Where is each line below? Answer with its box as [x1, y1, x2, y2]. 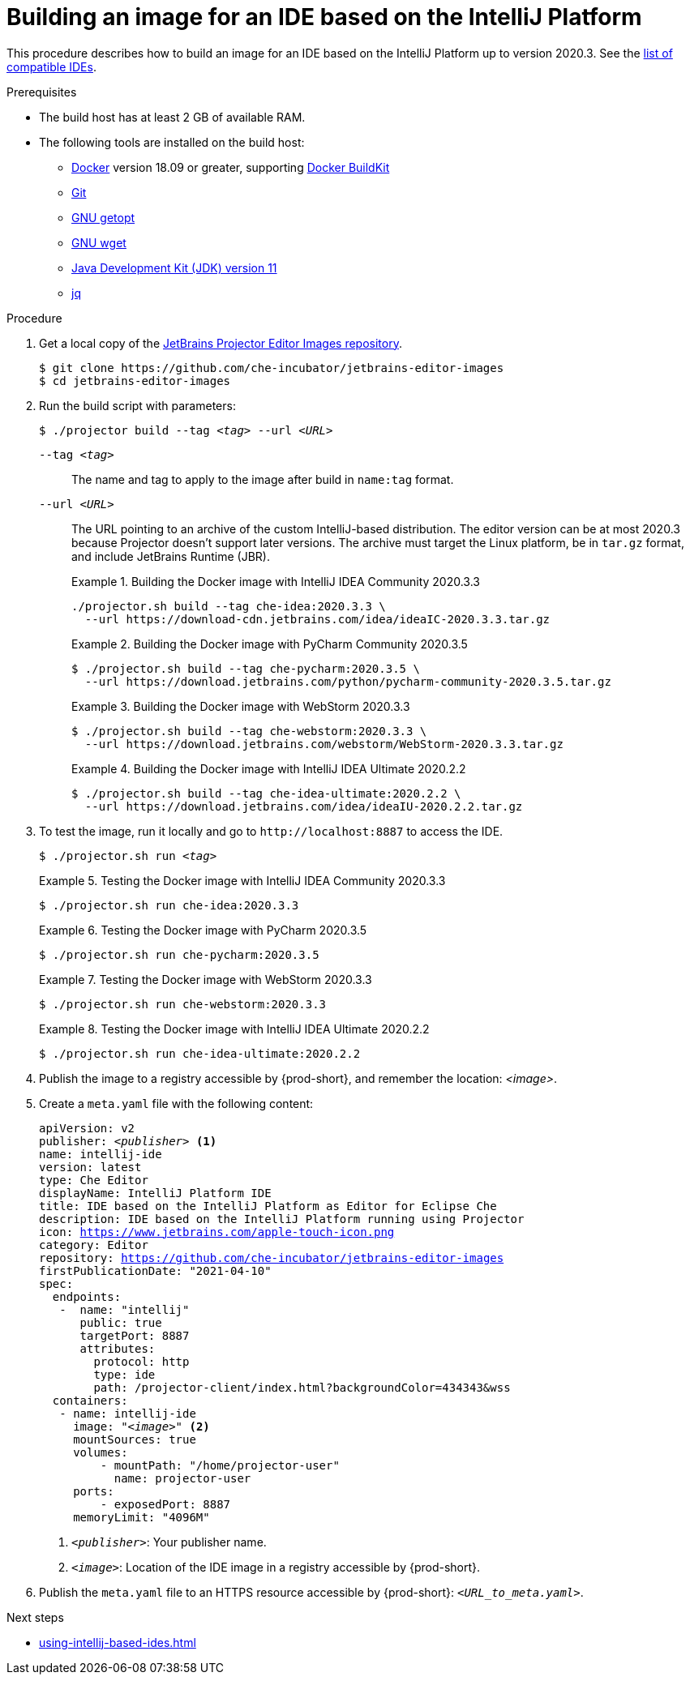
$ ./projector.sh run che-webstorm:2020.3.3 [39, 997, 327, 1011]
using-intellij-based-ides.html [39, 1635, 196, 1649]
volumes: [73, 1445, 128, 1459]
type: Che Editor [39, 1173, 148, 1187]
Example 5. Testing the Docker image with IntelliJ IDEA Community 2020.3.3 [39, 873, 446, 888]
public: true [79, 1315, 162, 1329]
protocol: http [93, 1354, 190, 1368]
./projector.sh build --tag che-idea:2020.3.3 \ [71, 599, 386, 613]
